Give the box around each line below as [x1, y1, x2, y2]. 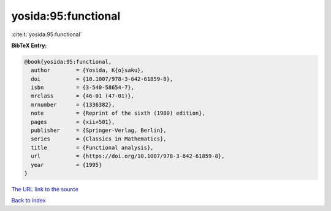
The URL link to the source [11, 185, 79, 193]
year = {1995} [31, 161, 102, 168]
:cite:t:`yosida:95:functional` [11, 31, 82, 38]
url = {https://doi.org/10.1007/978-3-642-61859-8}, [31, 153, 225, 159]
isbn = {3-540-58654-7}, [31, 84, 135, 91]
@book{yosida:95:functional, [24, 58, 112, 65]
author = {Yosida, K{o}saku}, [31, 67, 144, 74]
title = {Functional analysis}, [31, 144, 154, 151]
